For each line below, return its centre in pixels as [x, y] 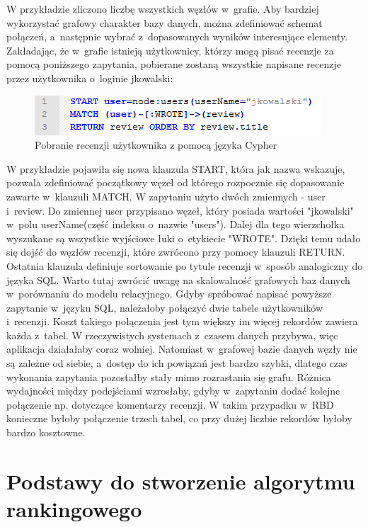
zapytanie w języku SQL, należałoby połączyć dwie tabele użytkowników [165, 307]
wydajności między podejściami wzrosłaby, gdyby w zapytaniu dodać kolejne [173, 391]
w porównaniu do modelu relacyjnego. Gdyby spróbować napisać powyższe [169, 294]
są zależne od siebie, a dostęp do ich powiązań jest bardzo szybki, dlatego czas [177, 363]
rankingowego [74, 509]
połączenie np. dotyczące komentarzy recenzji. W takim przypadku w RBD [170, 404]
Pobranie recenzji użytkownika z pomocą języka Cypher [156, 145]
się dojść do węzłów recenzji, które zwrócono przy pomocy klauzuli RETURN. [176, 252]
